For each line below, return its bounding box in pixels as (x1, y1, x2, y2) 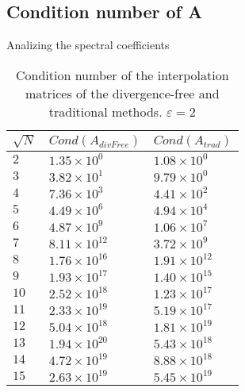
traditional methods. (48, 102, 163, 121)
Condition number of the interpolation (15, 65, 229, 84)
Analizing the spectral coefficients (6, 37, 170, 53)
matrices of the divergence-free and (25, 83, 220, 102)
